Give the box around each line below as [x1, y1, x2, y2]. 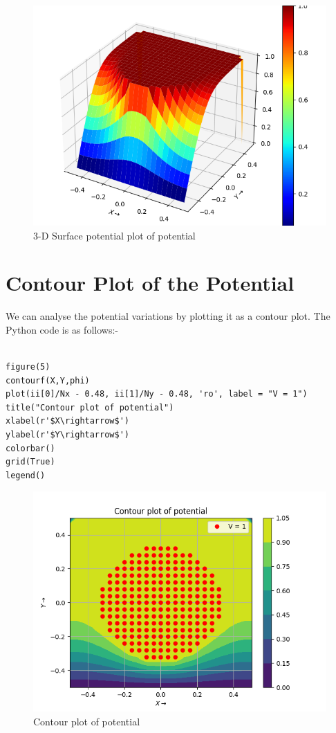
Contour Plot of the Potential [6, 269, 295, 297]
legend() [6, 470, 46, 480]
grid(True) [6, 457, 55, 467]
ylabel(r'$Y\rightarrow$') [6, 430, 129, 440]
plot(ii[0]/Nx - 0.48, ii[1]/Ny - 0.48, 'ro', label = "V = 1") [6, 389, 308, 399]
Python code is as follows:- [6, 322, 118, 336]
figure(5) [6, 362, 50, 372]
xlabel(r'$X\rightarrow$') [6, 416, 129, 426]
